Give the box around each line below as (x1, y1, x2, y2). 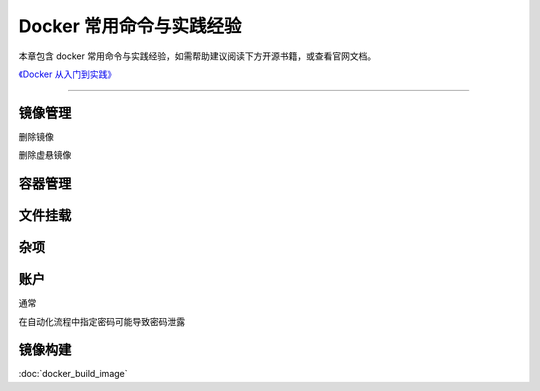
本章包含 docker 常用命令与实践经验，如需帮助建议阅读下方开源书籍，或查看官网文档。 (18, 50, 377, 62)
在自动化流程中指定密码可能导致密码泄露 (18, 315, 185, 327)
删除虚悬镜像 (18, 149, 72, 161)
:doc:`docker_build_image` (18, 368, 129, 380)
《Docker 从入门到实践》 (18, 68, 117, 80)
